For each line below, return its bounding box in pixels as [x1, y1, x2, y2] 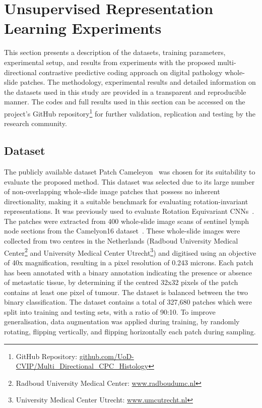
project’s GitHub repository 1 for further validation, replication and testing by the [4, 106, 255, 119]
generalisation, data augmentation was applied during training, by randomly [4, 316, 240, 327]
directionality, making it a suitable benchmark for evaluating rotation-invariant [4, 196, 248, 206]
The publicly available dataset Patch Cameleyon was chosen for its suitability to [4, 166, 255, 177]
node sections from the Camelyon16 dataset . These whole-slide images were [4, 225, 240, 236]
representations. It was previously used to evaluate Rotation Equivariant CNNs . [4, 206, 254, 216]
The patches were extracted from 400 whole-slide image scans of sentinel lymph [4, 215, 249, 226]
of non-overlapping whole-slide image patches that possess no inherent [4, 186, 220, 197]
